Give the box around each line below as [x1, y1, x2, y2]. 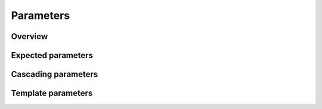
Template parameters [11, 88, 93, 98]
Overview [11, 31, 48, 41]
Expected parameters [11, 50, 94, 60]
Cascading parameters [11, 69, 98, 79]
